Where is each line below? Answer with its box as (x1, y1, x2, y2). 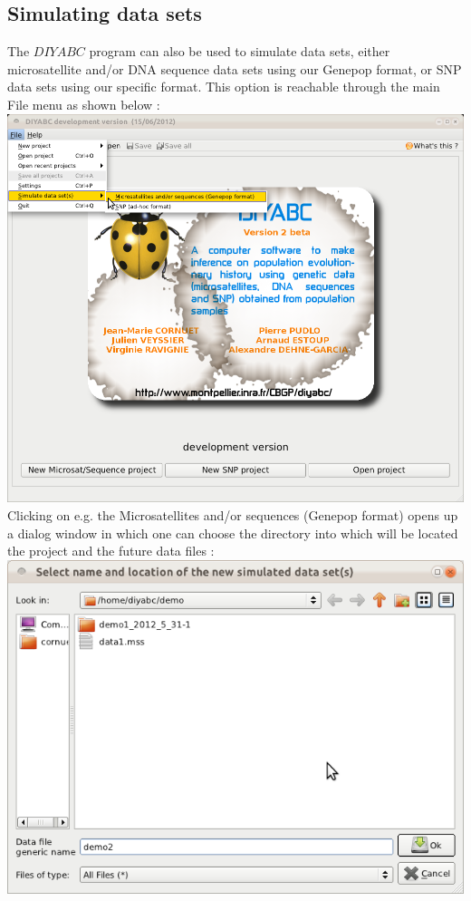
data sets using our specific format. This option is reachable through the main (7, 77, 440, 96)
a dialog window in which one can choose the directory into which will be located (7, 523, 458, 542)
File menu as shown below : (7, 94, 160, 113)
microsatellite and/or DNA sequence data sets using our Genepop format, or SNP (7, 59, 462, 78)
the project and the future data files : (7, 541, 215, 560)
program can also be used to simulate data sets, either (89, 42, 390, 61)
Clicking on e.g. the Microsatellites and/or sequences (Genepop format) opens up (7, 506, 458, 525)
